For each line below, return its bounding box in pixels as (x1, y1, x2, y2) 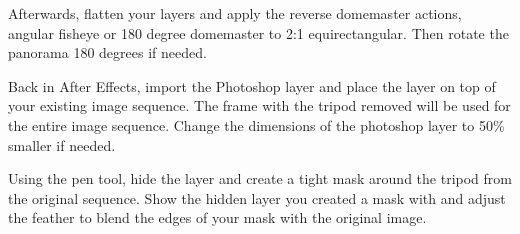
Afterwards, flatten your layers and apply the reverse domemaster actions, (8, 3, 462, 23)
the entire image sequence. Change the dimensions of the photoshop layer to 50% (8, 114, 505, 135)
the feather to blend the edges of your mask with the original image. (8, 207, 427, 228)
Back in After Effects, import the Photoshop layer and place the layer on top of (8, 75, 496, 96)
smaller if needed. (8, 134, 116, 155)
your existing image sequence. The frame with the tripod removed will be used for (8, 95, 511, 116)
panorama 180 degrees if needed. (8, 42, 207, 63)
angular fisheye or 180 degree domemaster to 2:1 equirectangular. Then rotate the (8, 22, 509, 43)
